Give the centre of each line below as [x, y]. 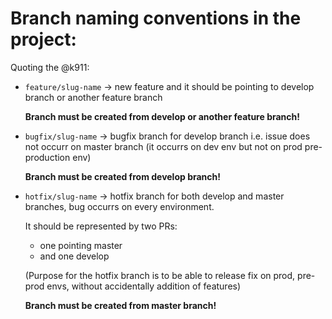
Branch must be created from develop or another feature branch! [162, 116]
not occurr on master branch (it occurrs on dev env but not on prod [163, 146]
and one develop [74, 256]
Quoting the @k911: [50, 67]
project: [43, 39]
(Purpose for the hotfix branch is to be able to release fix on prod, [160, 275]
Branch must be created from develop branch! [122, 176]
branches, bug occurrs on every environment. [119, 206]
